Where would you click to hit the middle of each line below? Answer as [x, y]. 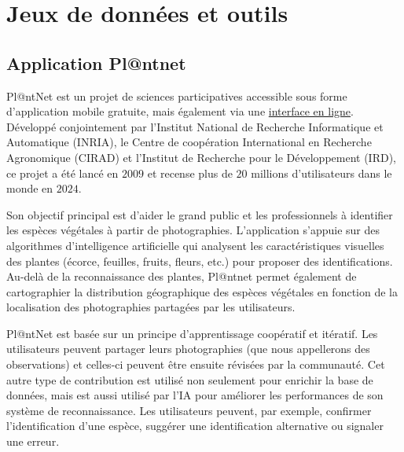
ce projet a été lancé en [62, 173]
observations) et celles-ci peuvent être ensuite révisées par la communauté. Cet [196, 364]
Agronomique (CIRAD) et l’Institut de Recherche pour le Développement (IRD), [202, 157]
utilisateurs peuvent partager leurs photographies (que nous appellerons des [188, 349]
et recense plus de [190, 173]
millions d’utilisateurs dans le [321, 173]
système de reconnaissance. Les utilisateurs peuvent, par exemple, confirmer [189, 410]
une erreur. [33, 441]
